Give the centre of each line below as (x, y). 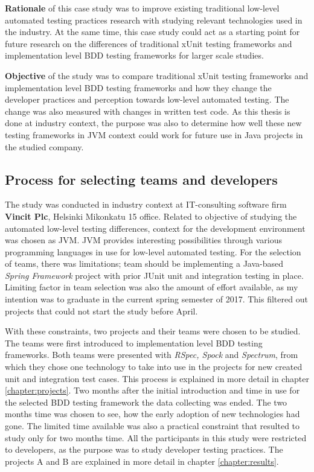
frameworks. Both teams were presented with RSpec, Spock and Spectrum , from (152, 355)
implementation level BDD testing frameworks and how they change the (138, 87)
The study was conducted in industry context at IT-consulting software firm (146, 204)
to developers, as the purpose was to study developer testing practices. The (144, 449)
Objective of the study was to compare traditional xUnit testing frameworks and (157, 75)
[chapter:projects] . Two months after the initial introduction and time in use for (152, 390)
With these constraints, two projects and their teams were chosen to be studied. (153, 331)
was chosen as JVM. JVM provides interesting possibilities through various (143, 240)
